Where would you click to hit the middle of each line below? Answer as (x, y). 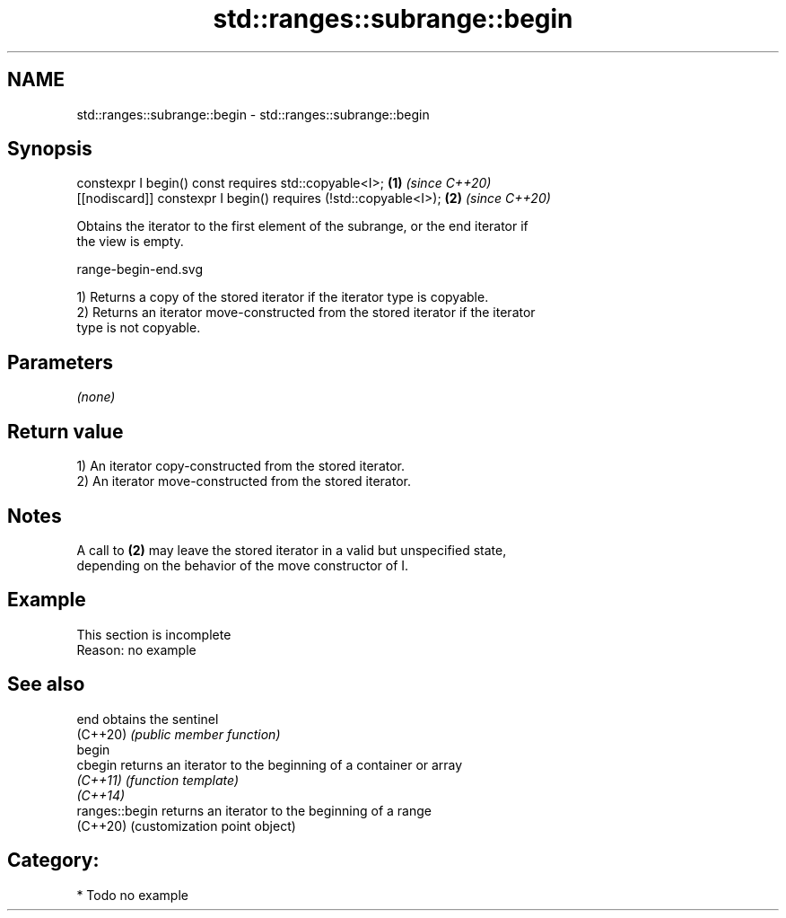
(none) (96, 397)
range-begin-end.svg (140, 269)
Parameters (60, 362)
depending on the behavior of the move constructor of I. (243, 565)
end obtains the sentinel (148, 719)
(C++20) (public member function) (179, 734)
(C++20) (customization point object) (186, 825)
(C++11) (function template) (158, 780)
